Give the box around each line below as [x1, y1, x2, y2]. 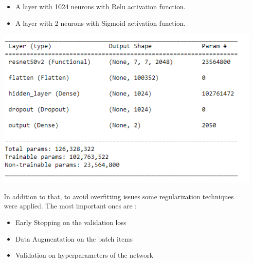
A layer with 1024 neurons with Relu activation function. [15, 1, 186, 11]
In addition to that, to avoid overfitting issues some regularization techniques [4, 191, 234, 201]
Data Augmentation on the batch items [15, 233, 133, 244]
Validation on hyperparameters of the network [15, 250, 153, 260]
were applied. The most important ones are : [4, 201, 137, 211]
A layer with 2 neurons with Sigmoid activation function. [15, 18, 186, 28]
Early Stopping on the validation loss [15, 217, 126, 227]
